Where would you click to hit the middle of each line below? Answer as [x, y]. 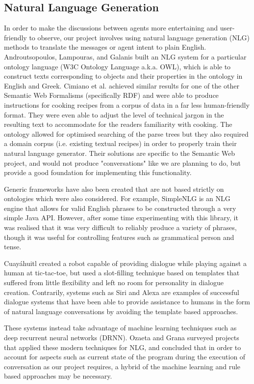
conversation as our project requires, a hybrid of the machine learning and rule [122, 366]
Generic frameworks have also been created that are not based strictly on [114, 189]
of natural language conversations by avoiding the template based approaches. [121, 311]
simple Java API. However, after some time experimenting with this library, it [121, 218]
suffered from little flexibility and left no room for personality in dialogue [114, 282]
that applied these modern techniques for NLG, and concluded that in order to [123, 347]
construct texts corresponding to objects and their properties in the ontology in [123, 76]
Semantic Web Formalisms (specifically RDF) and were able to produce [111, 95]
